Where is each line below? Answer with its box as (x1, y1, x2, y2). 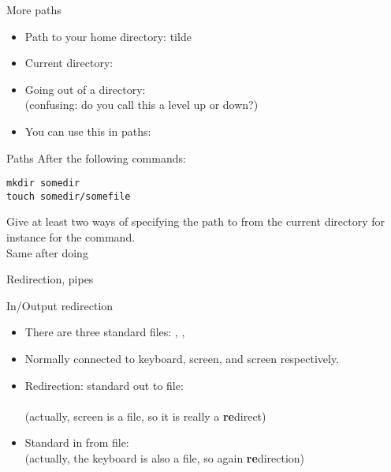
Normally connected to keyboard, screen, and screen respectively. (24, 350, 340, 367)
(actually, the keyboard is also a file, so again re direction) (24, 450, 305, 466)
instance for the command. (6, 229, 136, 245)
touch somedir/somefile (6, 190, 131, 202)
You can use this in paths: (24, 122, 151, 139)
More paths (6, 2, 61, 17)
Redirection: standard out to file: (24, 376, 184, 393)
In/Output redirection (6, 297, 114, 313)
